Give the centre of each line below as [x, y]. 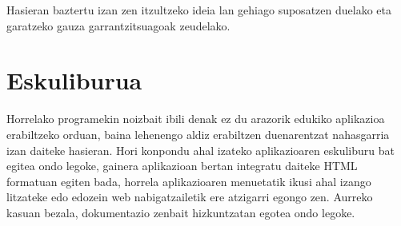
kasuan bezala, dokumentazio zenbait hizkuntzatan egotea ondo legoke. [181, 212]
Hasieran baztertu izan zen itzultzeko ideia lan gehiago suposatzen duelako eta [199, 10]
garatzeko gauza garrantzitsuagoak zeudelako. [118, 25]
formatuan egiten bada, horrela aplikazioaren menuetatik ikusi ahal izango [189, 181]
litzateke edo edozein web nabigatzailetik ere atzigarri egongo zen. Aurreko [190, 197]
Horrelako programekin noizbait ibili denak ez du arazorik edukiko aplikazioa [196, 119]
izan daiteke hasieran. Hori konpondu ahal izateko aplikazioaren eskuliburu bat [200, 150]
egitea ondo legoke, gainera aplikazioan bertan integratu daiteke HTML [182, 166]
